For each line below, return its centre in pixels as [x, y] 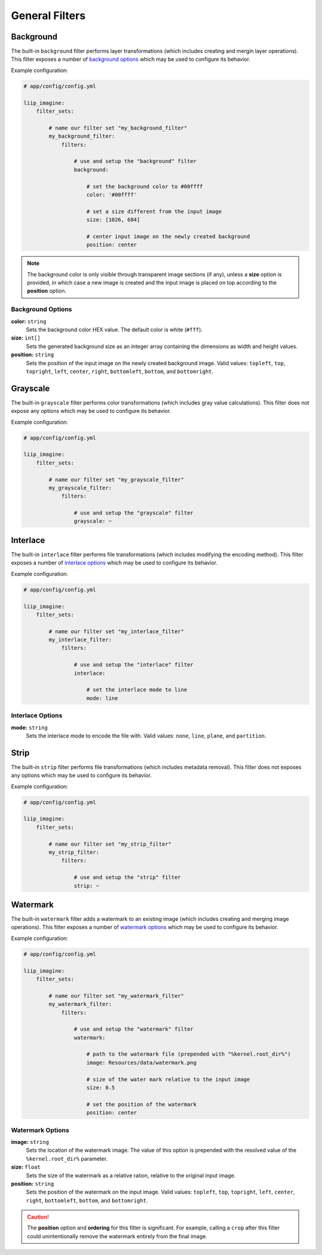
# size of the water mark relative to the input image [168, 1079]
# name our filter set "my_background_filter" [118, 128]
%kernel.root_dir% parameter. [67, 1158]
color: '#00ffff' [112, 195]
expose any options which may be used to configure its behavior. [91, 411]
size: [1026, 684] [113, 220]
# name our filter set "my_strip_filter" [110, 844]
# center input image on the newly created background [168, 236]
